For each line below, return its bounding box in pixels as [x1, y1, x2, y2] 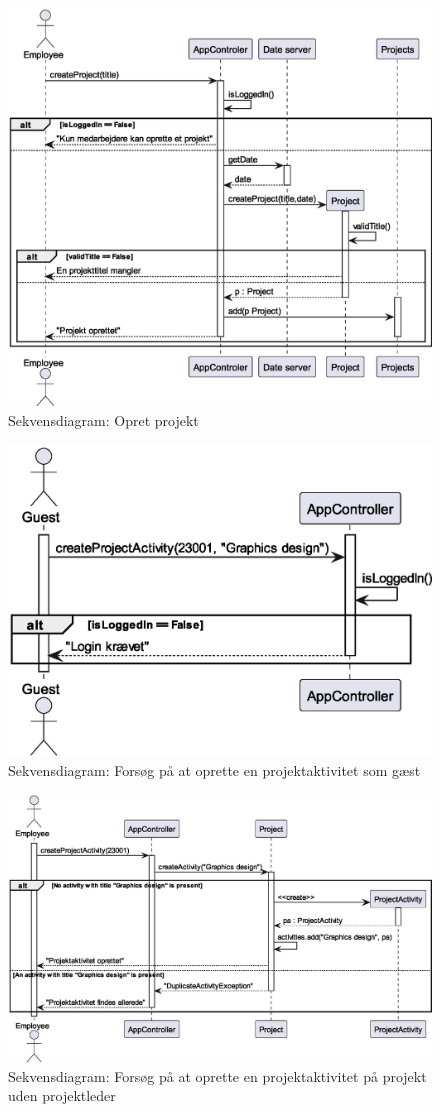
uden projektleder [8, 1085, 116, 1106]
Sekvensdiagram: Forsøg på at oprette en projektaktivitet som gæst [8, 759, 421, 780]
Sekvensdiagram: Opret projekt [8, 409, 199, 430]
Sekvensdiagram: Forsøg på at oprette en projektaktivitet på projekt [8, 1065, 427, 1086]
